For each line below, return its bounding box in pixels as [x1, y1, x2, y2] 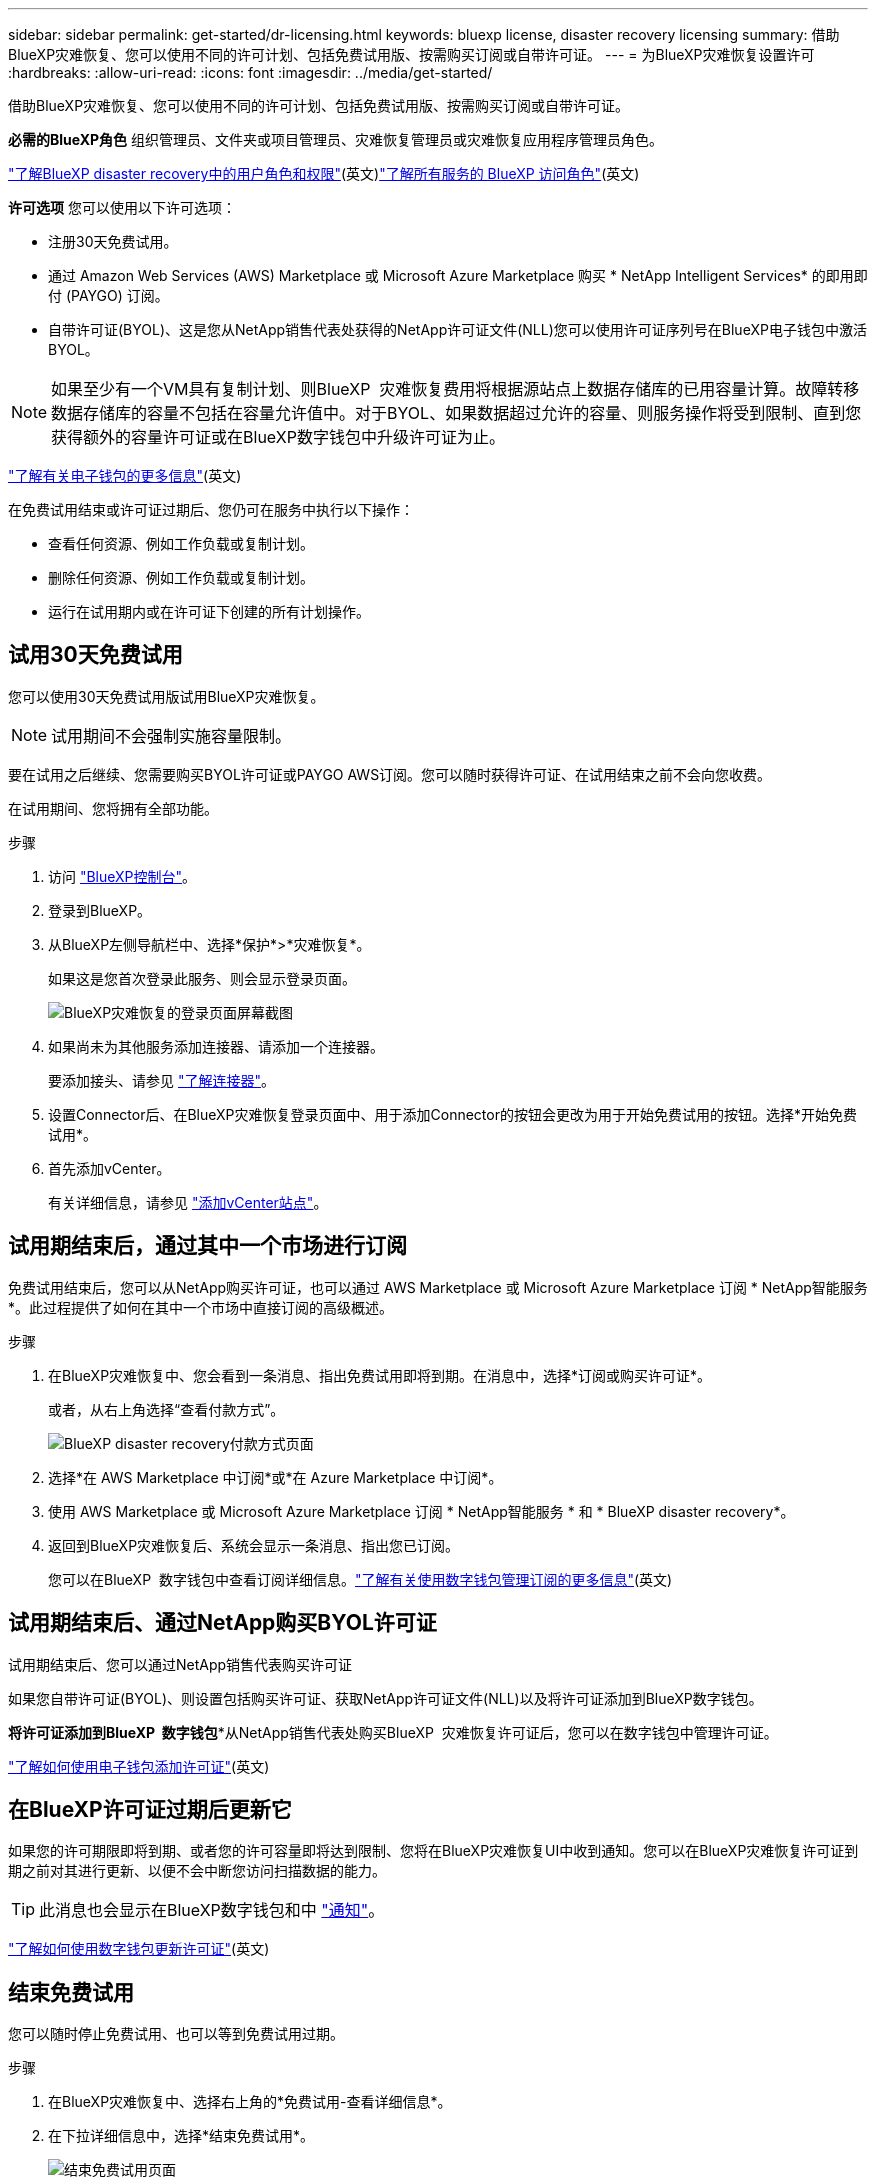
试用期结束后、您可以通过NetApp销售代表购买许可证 [8, 1655, 353, 1673]
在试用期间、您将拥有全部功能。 [8, 799, 218, 817]
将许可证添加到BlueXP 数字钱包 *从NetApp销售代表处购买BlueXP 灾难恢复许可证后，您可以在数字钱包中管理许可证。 [8, 1723, 778, 1741]
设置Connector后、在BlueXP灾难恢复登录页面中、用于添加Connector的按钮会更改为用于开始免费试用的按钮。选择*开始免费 [48, 1105, 857, 1123]
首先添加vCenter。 [48, 1159, 171, 1177]
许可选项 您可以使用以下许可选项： [8, 199, 236, 216]
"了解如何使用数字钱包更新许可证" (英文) [8, 1940, 270, 1958]
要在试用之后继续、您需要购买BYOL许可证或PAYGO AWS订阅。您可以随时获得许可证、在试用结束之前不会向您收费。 [8, 765, 772, 783]
